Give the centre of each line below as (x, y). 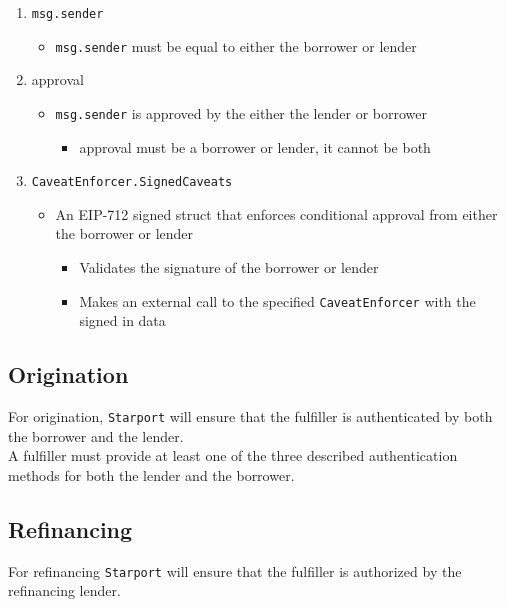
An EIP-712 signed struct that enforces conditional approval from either (276, 213)
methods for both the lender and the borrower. (151, 474)
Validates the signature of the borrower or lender (229, 267)
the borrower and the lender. (96, 435)
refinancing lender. (64, 590)
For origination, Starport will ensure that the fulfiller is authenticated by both (250, 416)
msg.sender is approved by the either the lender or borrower (241, 112)
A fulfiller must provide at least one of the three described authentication (233, 455)
